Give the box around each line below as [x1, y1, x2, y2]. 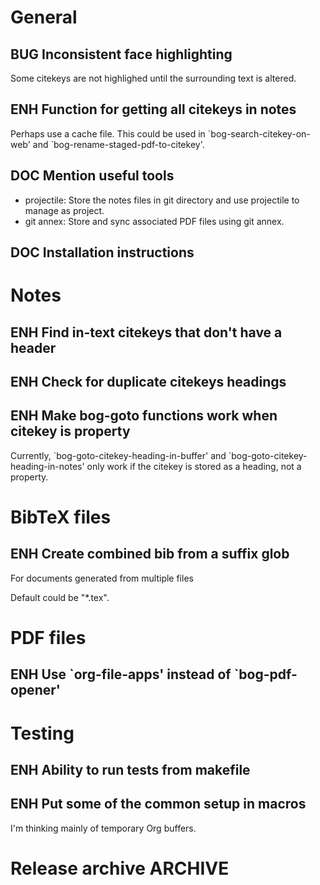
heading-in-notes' [10, 460, 85, 472]
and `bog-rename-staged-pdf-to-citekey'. [32, 138, 205, 150]
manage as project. [24, 204, 105, 216]
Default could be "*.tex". [10, 591, 110, 603]
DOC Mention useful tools [10, 167, 175, 185]
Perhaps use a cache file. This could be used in [10, 127, 206, 140]
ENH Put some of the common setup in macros [10, 796, 307, 813]
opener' [10, 682, 61, 699]
